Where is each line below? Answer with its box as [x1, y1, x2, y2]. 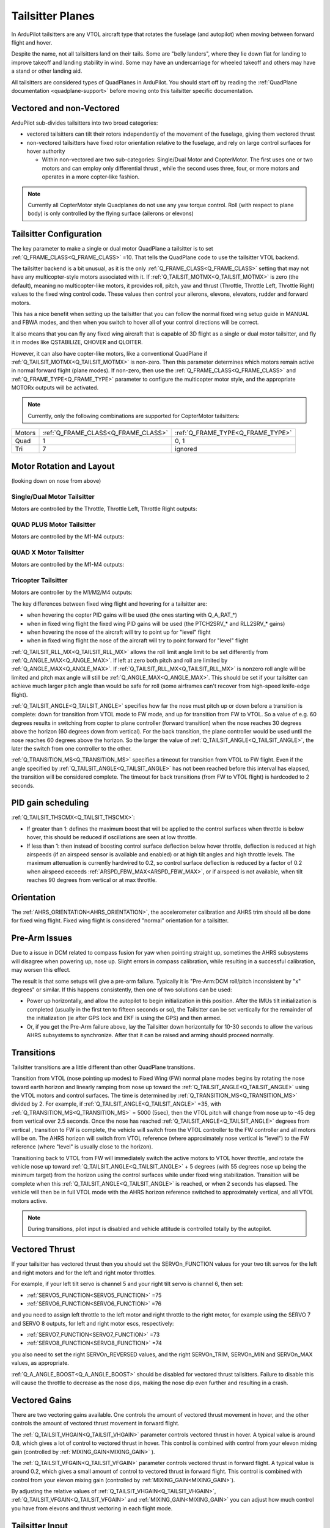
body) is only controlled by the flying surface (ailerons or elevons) [28, 210, 194, 217]
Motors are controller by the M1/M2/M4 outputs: [11, 589, 133, 596]
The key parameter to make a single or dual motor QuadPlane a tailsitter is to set [11, 245, 213, 252]
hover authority [26, 147, 65, 155]
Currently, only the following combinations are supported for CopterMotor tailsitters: [28, 412, 240, 419]
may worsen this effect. [11, 966, 71, 974]
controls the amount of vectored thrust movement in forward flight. [11, 1420, 180, 1427]
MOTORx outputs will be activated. [11, 384, 99, 391]
